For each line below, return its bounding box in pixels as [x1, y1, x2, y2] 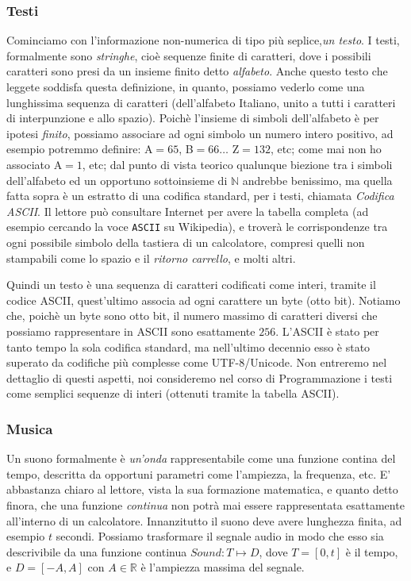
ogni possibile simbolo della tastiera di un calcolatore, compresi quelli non [6, 234, 365, 250]
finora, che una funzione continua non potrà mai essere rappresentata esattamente [6, 496, 405, 513]
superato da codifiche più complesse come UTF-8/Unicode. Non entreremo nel [6, 354, 387, 371]
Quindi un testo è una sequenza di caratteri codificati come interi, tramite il [6, 276, 376, 293]
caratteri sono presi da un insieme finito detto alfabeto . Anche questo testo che [6, 63, 388, 79]
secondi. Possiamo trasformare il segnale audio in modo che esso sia [56, 528, 384, 544]
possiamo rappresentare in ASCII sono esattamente [6, 322, 255, 339]
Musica [6, 418, 53, 438]
